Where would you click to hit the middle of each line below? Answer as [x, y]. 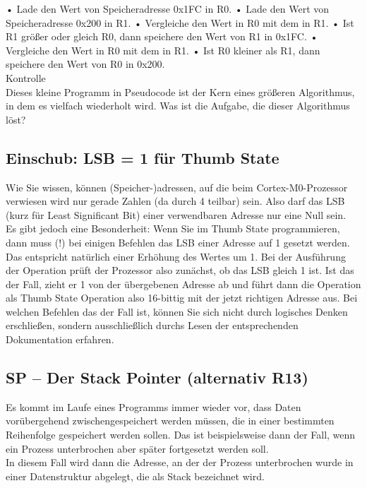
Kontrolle [26, 77]
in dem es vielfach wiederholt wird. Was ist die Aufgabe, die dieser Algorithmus [178, 106]
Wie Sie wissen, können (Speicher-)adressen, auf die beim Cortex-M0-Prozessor [177, 187]
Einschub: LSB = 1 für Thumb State [143, 157]
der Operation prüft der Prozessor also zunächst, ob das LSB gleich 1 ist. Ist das [180, 270]
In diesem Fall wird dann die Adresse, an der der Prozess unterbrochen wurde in [180, 462]
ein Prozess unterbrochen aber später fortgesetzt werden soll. [137, 448]
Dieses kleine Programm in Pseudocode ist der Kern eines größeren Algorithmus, [180, 91]
